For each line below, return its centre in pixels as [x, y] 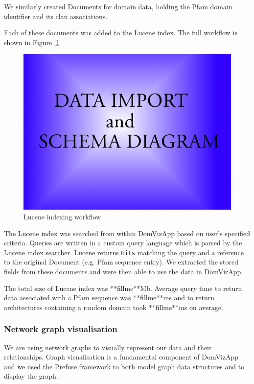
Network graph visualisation [61, 329]
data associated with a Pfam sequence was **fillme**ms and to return [109, 298]
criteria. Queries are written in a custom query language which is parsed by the [123, 243]
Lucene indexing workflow [62, 216]
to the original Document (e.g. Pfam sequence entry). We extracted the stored [121, 262]
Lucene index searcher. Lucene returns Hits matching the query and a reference [124, 252]
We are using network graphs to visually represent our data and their [108, 347]
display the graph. [31, 376]
